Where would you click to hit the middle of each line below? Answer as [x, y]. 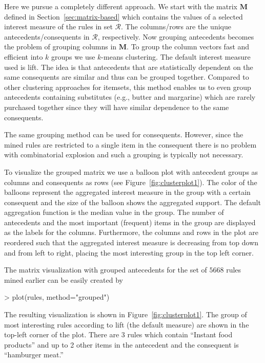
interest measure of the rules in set [58, 26]
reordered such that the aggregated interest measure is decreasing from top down [131, 242]
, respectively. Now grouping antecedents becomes [176, 36]
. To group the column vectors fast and [188, 47]
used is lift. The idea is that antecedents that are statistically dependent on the [129, 67]
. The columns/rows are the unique [176, 26]
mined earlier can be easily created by [64, 279]
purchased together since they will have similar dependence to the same [117, 107]
